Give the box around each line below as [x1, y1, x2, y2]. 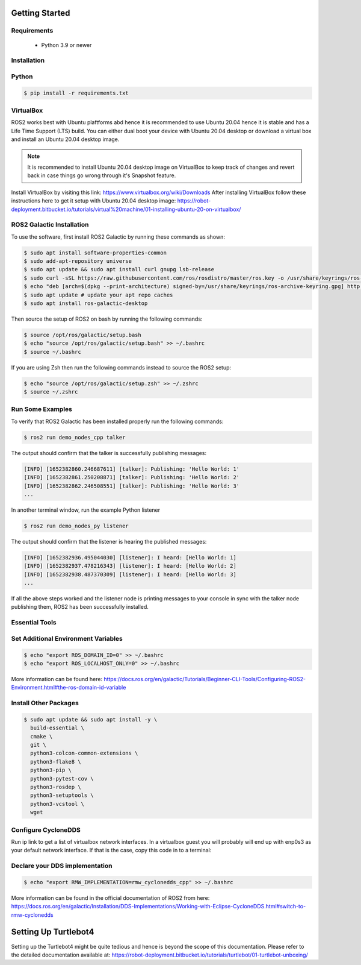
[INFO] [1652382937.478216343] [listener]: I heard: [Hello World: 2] [23, 562, 237, 570]
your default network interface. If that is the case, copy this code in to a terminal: [11, 847, 212, 854]
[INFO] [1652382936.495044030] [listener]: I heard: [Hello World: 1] [23, 554, 237, 561]
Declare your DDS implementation [11, 862, 113, 870]
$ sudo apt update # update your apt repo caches [23, 291, 173, 298]
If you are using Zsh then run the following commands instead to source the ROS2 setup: [11, 363, 232, 371]
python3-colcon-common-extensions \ [30, 750, 138, 756]
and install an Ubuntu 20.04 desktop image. [11, 136, 120, 143]
